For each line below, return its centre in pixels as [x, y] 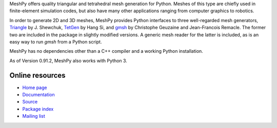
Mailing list [34, 116]
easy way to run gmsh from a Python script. [56, 41]
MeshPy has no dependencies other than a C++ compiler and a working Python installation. [106, 51]
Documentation [38, 95]
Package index [38, 109]
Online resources [38, 75]
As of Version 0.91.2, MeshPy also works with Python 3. [68, 60]
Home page [35, 88]
